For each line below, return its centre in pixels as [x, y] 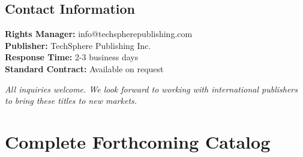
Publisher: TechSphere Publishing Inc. [78, 45]
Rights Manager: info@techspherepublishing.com [99, 34]
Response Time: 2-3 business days [72, 57]
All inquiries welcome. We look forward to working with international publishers [151, 89]
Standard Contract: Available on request [84, 68]
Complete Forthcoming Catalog [138, 141]
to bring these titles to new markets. [71, 101]
